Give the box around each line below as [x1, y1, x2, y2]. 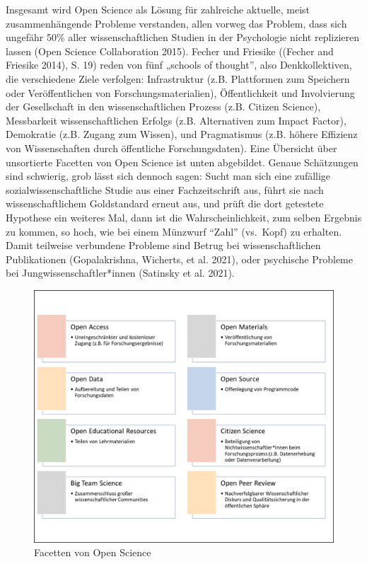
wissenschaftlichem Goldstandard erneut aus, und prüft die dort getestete [6, 196, 324, 211]
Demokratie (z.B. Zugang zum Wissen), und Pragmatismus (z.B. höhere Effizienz [6, 127, 358, 142]
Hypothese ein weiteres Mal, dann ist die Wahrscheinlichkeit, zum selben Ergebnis [6, 209, 362, 224]
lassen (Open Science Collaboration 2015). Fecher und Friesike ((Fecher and [6, 43, 334, 58]
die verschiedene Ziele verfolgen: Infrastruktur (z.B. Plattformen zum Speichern [6, 71, 350, 86]
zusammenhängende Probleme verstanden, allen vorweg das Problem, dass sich [6, 16, 347, 30]
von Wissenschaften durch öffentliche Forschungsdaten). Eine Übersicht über [6, 140, 337, 155]
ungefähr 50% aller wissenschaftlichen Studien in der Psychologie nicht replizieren [6, 30, 360, 45]
